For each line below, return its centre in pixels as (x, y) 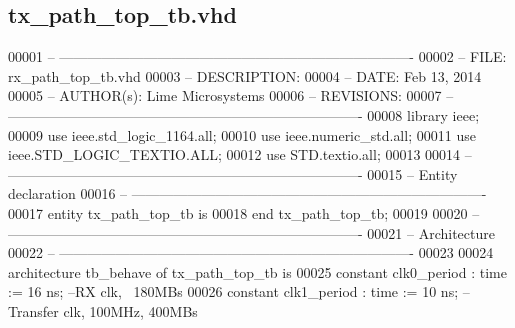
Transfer (33, 310)
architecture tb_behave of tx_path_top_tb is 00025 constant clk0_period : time (257, 271)
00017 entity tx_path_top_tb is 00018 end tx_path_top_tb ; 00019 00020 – (244, 212)
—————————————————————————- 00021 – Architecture (251, 232)
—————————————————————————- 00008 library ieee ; (244, 114)
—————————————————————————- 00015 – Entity (233, 173)
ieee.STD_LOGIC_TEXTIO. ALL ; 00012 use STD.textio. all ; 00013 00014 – (240, 154)
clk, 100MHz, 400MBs (130, 310)
